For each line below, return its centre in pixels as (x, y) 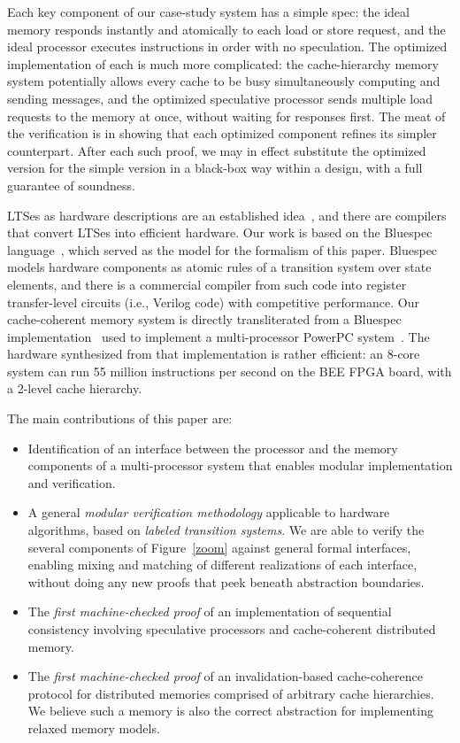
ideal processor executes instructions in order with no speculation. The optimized (227, 46)
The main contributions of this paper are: (120, 418)
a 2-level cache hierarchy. (75, 388)
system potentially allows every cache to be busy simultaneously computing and (224, 81)
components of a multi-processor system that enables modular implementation (240, 465)
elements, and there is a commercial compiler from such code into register (207, 284)
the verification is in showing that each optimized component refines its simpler (222, 133)
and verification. (72, 482)
